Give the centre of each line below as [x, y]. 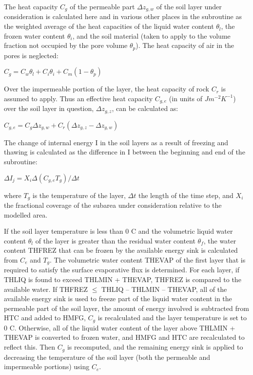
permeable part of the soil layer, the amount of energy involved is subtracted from [126, 308]
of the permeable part [102, 6]
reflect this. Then [30, 347]
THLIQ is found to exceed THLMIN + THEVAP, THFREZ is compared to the [123, 279]
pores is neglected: [31, 55]
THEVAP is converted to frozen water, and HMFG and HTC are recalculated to [124, 337]
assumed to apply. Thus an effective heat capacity [78, 98]
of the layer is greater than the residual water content [115, 240]
